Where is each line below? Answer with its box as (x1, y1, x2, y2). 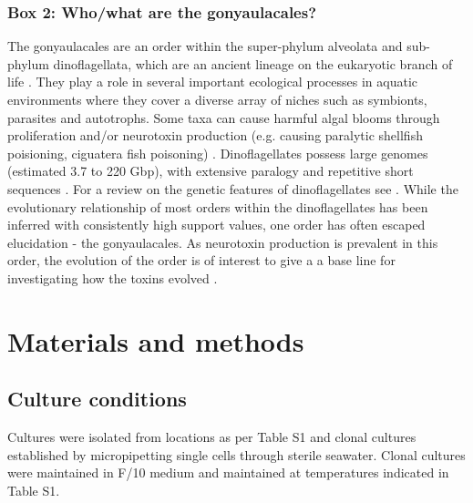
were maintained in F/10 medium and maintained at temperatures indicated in (7, 463, 449, 482)
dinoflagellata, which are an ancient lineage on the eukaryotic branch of (53, 54, 453, 73)
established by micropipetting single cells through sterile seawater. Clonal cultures (7, 445, 466, 464)
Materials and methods (7, 322, 304, 359)
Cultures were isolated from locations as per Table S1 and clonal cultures (7, 427, 416, 447)
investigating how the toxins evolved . (7, 268, 218, 287)
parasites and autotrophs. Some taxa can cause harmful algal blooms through (7, 108, 440, 127)
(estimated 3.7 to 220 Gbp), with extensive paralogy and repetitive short (7, 161, 414, 180)
